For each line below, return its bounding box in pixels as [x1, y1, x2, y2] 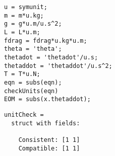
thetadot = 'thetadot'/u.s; [4, 53, 98, 61]
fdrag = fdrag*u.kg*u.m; [4, 37, 87, 44]
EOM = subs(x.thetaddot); [4, 96, 91, 103]
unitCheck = [4, 111, 44, 118]
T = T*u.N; [4, 70, 40, 78]
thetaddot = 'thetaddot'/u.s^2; [4, 62, 112, 69]
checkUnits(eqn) [4, 87, 59, 95]
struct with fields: [11, 119, 80, 127]
